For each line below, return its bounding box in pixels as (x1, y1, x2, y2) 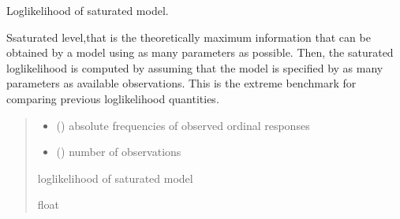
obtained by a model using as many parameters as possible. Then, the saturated (6, 44, 394, 61)
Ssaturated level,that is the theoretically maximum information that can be (6, 28, 371, 45)
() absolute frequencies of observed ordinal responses (56, 117, 310, 133)
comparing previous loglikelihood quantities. (6, 90, 219, 106)
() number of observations (56, 143, 181, 160)
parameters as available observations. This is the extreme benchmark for (6, 75, 357, 91)
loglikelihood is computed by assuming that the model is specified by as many (6, 59, 383, 76)
